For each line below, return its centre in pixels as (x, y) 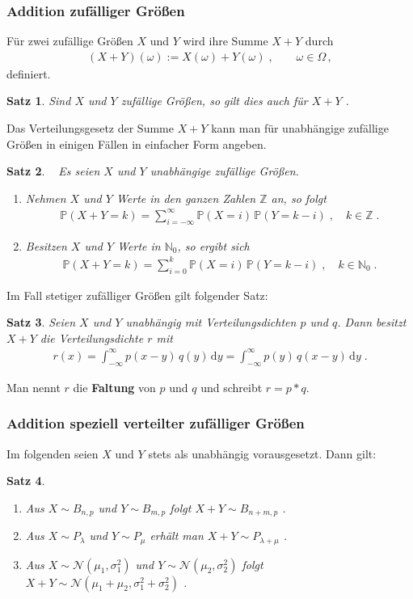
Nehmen (46, 198)
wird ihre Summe (225, 41)
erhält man (177, 536)
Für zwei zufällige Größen (70, 41)
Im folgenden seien (53, 453)
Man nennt (34, 387)
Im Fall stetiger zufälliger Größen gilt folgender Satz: (137, 295)
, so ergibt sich (213, 245)
